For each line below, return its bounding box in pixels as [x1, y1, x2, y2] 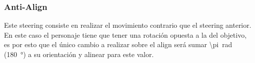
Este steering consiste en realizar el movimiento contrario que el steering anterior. [4, 20, 252, 30]
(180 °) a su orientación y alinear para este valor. [4, 49, 154, 59]
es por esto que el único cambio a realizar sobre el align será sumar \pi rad [4, 39, 232, 50]
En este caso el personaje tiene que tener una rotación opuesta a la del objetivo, [4, 29, 247, 40]
